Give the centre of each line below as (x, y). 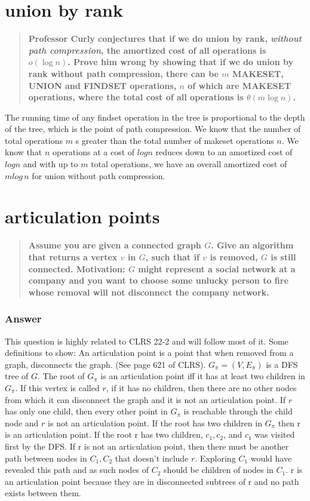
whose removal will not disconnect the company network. (149, 292)
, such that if (172, 256)
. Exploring (215, 458)
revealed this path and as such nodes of (77, 470)
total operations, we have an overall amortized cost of (189, 164)
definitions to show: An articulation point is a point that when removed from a (149, 353)
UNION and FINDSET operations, (102, 85)
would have (271, 458)
